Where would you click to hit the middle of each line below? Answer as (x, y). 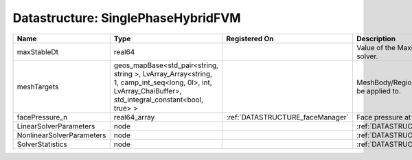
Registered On (250, 38)
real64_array (134, 117)
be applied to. (378, 91)
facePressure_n (42, 117)
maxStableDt (37, 52)
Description (376, 38)
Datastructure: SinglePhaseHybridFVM (127, 18)
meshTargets (38, 87)
